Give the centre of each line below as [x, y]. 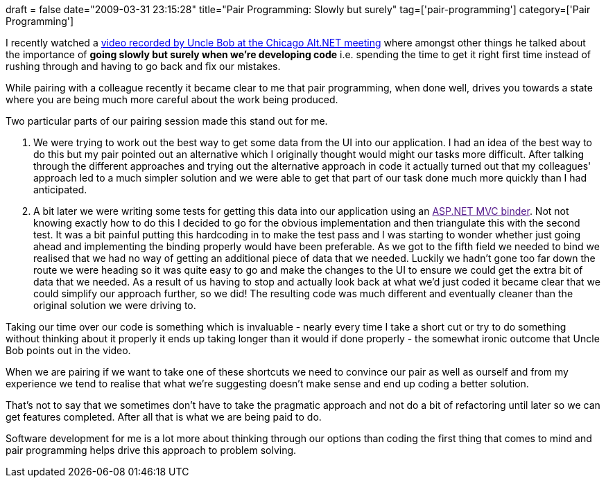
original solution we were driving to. [115, 305]
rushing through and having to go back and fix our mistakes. [143, 66]
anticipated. [60, 190]
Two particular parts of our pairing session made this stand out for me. [167, 121]
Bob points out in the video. [68, 350]
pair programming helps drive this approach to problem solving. [151, 450]
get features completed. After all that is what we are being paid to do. [164, 417]
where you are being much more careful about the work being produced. [172, 99]
